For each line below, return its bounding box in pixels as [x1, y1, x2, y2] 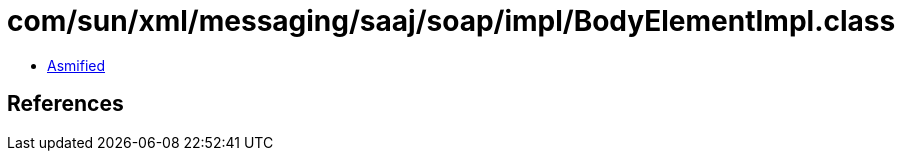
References [7, 91, 124, 117]
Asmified [47, 56, 106, 74]
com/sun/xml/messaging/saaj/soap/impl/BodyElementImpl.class [7, 4, 896, 38]
